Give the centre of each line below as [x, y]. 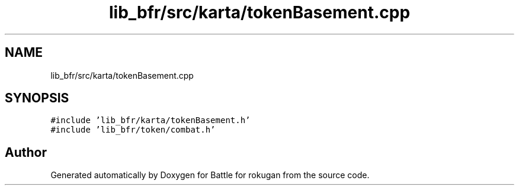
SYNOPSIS [37, 98]
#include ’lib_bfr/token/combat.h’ [133, 130]
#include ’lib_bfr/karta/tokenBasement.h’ [150, 120]
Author [26, 152]
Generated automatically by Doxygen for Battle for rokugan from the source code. [210, 175]
